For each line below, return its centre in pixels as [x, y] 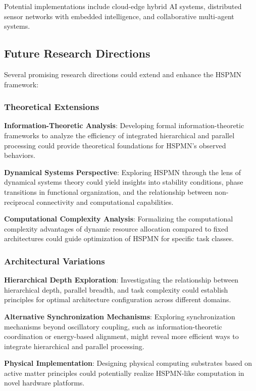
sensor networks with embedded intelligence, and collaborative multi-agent [119, 16]
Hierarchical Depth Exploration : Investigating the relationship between [121, 280]
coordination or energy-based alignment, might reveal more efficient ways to [121, 336]
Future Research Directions [77, 53]
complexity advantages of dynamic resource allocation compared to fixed [116, 228]
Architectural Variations [55, 261]
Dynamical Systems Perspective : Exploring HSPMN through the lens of [123, 172]
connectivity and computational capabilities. [105, 202]
